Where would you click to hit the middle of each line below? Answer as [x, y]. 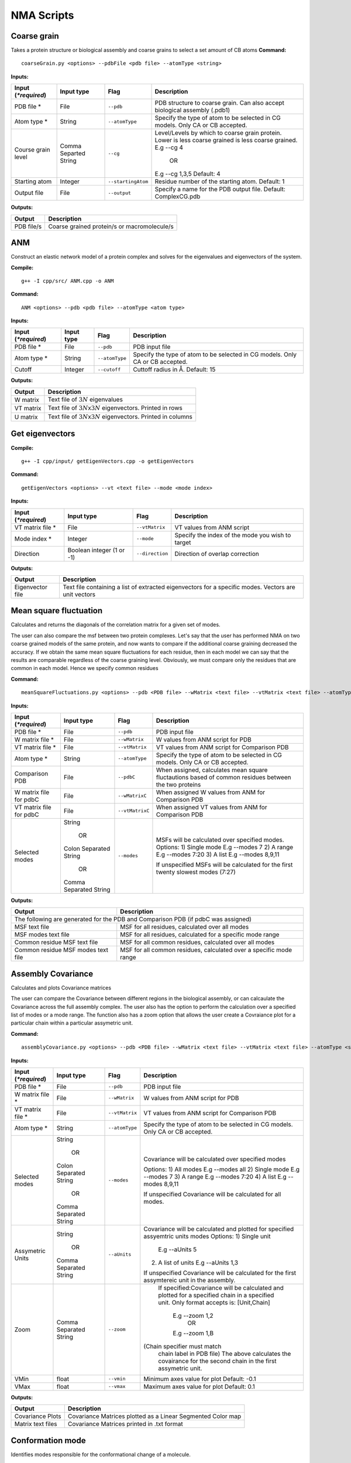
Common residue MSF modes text [61, 950]
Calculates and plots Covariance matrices [61, 988]
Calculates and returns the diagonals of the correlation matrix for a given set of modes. [116, 625]
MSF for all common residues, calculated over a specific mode [206, 950]
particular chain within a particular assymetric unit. [72, 1023]
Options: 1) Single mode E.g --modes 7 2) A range [225, 847]
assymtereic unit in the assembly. [190, 1280]
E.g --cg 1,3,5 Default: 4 [187, 174]
